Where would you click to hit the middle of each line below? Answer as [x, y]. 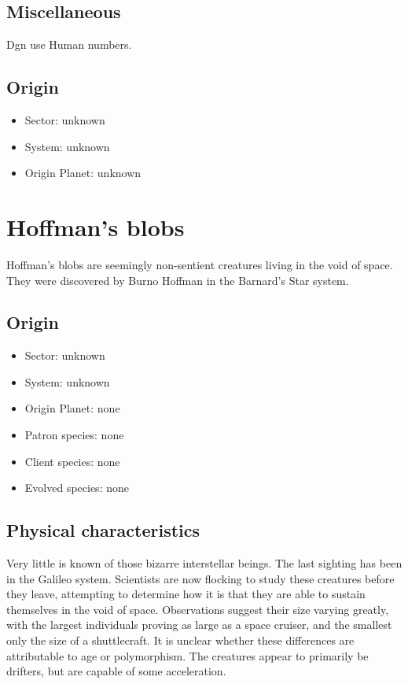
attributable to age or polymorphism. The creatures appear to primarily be [187, 655]
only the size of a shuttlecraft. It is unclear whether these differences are [180, 640]
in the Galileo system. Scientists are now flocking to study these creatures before [200, 578]
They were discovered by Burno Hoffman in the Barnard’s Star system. [178, 280]
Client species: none [72, 461]
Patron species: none [74, 435]
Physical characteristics [103, 530]
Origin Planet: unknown [83, 173]
